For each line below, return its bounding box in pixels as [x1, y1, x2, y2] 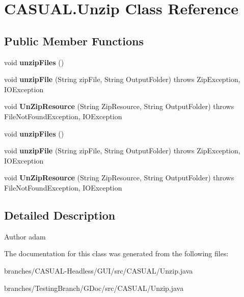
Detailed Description [4, 207, 116, 223]
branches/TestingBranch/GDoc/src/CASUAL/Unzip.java [4, 282, 184, 293]
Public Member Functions [4, 33, 144, 48]
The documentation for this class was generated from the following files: [4, 248, 229, 259]
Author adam [4, 231, 46, 241]
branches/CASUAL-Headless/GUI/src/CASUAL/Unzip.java [4, 265, 193, 276]
